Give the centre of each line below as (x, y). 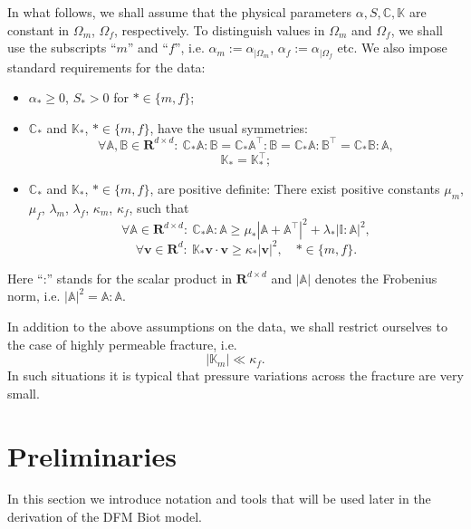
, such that (159, 207)
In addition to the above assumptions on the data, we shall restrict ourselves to (227, 326)
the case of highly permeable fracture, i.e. (122, 344)
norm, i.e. (34, 296)
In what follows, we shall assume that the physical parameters (180, 12)
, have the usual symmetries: (229, 127)
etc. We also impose (392, 48)
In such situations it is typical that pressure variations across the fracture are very (235, 375)
